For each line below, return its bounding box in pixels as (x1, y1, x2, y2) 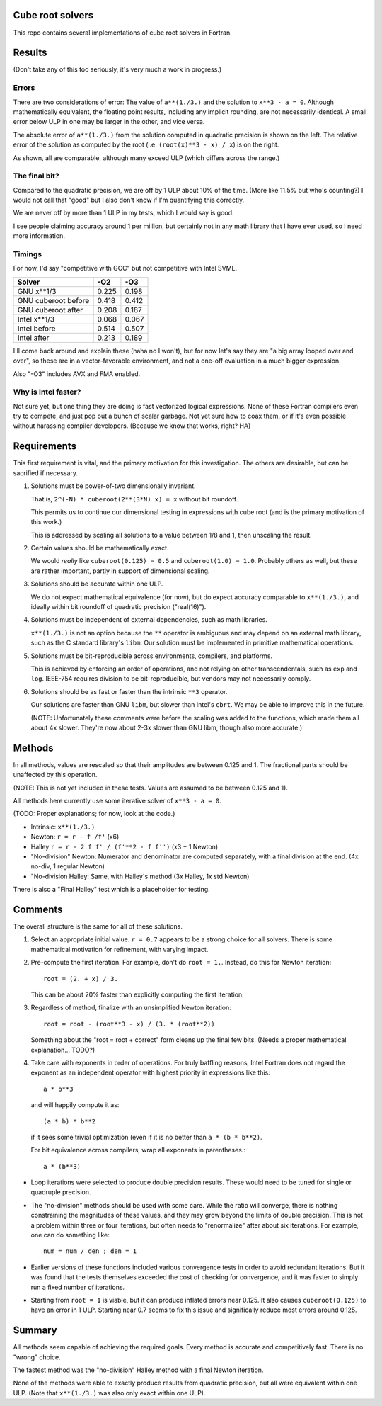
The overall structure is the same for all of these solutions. (13, 922, 183, 931)
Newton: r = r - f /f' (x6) (30, 832, 120, 841)
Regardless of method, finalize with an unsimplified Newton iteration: (30, 1003, 231, 1012)
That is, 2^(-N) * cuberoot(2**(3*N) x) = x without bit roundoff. (30, 494, 238, 503)
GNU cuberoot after (17, 305, 83, 314)
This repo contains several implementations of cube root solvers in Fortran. (13, 28, 233, 37)
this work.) (30, 518, 62, 526)
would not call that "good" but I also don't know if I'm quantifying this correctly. (13, 195, 244, 205)
